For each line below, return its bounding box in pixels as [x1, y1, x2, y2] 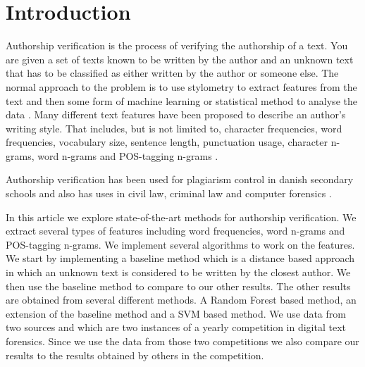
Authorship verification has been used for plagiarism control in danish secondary [6, 172, 354, 187]
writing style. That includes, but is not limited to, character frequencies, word [6, 120, 342, 135]
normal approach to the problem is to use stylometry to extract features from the [6, 79, 357, 94]
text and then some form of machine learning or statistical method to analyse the [6, 93, 357, 108]
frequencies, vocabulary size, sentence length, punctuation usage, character [6, 135, 328, 149]
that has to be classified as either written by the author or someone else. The [6, 66, 339, 80]
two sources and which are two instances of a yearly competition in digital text [6, 320, 347, 335]
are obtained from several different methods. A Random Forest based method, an [6, 292, 357, 307]
